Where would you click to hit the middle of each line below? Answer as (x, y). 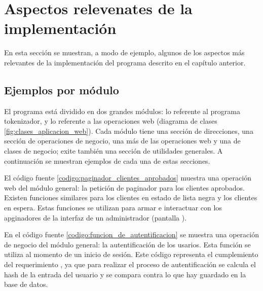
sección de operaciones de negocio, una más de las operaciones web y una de (122, 141)
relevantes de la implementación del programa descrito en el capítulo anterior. (125, 62)
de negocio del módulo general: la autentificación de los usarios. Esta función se (127, 244)
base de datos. (26, 284)
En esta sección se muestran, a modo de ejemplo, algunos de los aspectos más (124, 52)
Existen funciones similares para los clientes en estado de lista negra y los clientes (131, 197)
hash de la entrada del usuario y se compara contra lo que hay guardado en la (125, 274)
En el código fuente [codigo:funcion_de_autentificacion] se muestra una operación (131, 234)
